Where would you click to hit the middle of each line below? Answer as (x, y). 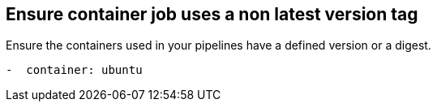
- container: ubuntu (74, 70)
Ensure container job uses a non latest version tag (212, 14)
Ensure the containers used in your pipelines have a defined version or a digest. (218, 45)
